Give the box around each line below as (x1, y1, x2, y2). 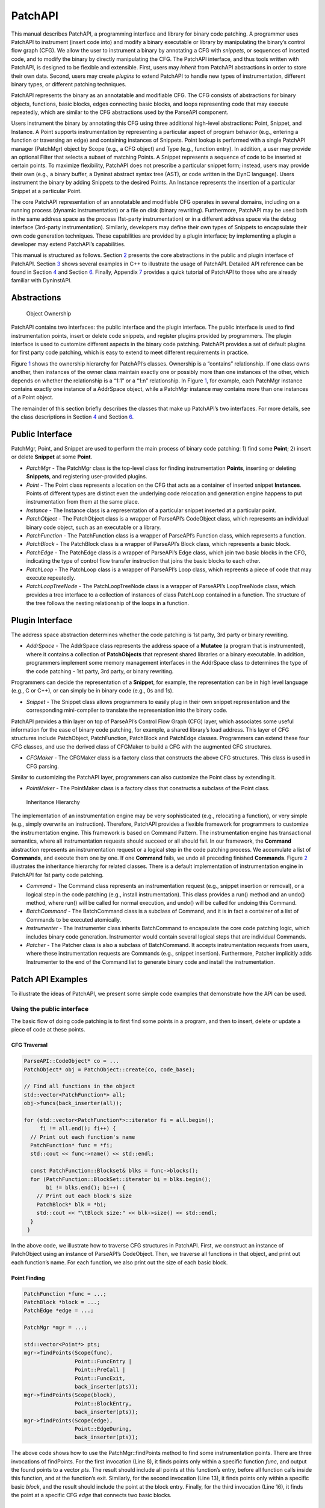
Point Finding (11, 1274, 45, 1281)
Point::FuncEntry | (74, 1358, 132, 1364)
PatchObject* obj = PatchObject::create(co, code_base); (23, 1066, 196, 1073)
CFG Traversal (11, 1041, 48, 1049)
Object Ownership (26, 309, 72, 317)
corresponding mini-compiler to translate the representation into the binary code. (26, 706, 228, 714)
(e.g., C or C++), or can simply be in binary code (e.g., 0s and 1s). (11, 687, 174, 694)
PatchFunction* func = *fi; (30, 1142, 113, 1149)
